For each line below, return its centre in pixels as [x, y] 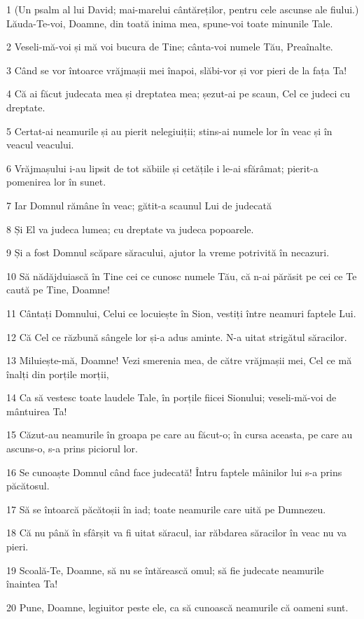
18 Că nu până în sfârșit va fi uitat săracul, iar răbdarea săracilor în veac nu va [176, 533]
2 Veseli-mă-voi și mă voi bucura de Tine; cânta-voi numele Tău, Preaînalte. [170, 47]
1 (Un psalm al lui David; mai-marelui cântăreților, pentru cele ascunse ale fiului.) [183, 9]
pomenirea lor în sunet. [56, 182]
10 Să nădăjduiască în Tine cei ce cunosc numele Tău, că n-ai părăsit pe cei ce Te [182, 276]
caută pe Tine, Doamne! [58, 290]
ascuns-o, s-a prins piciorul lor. [72, 448]
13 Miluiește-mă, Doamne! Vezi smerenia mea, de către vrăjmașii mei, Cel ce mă [179, 360]
